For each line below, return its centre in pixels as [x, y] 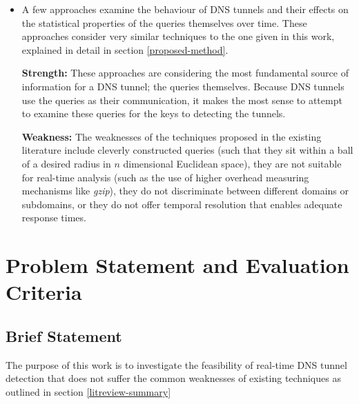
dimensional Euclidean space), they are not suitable [232, 163]
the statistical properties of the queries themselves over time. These [164, 22]
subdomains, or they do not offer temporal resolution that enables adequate [182, 204]
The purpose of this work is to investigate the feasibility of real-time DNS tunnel [176, 364]
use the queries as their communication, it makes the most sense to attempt [182, 100]
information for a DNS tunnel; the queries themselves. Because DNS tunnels [183, 86]
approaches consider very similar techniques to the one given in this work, [178, 36]
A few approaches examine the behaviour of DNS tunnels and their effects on [185, 9]
